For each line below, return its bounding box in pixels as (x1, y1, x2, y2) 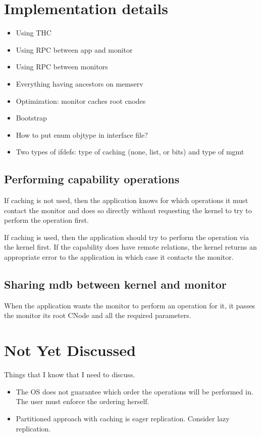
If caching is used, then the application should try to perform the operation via (4, 231, 249, 242)
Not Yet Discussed (4, 340, 136, 361)
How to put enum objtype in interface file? (16, 129, 148, 140)
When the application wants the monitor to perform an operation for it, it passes (4, 300, 255, 310)
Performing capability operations (4, 171, 180, 187)
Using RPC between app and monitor (16, 44, 133, 55)
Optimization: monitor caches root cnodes (16, 95, 146, 106)
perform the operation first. (4, 215, 89, 225)
